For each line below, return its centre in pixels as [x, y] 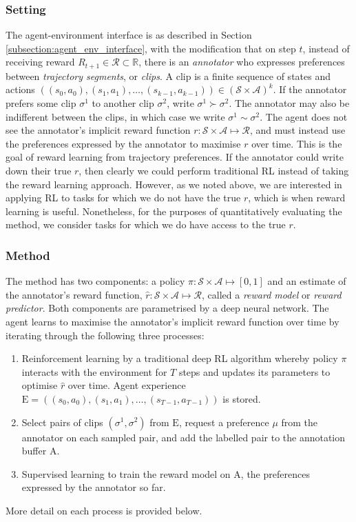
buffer [34, 451]
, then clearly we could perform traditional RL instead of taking [214, 171]
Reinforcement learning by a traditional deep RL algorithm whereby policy [180, 358]
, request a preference [224, 422]
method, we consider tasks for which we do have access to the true [146, 224]
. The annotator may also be [289, 103]
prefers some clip [41, 103]
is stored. [242, 398]
